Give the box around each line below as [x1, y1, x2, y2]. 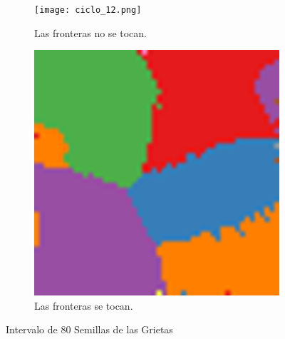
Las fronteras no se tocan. [34, 25, 147, 40]
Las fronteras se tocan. [34, 298, 133, 313]
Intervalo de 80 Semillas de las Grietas [6, 322, 173, 337]
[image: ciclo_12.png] [34, 5, 142, 15]
